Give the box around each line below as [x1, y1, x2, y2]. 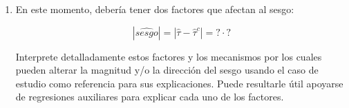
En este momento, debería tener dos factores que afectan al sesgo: [15, 2, 294, 16]
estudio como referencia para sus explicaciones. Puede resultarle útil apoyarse [15, 76, 343, 90]
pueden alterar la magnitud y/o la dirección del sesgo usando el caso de [15, 63, 319, 77]
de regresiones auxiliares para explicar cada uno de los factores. [15, 89, 284, 104]
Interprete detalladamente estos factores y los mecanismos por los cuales [15, 49, 322, 63]
